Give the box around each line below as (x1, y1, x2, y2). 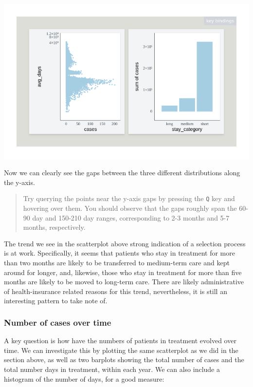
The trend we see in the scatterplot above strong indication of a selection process (4, 238, 246, 248)
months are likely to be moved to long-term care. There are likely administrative (4, 276, 244, 287)
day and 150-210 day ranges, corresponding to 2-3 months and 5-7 (32, 212, 230, 222)
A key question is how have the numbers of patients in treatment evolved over (4, 335, 236, 346)
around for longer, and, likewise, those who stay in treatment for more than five (4, 267, 242, 277)
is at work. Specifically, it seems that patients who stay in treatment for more (4, 248, 235, 258)
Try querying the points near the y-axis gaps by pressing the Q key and (23, 193, 235, 203)
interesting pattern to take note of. (4, 295, 108, 306)
